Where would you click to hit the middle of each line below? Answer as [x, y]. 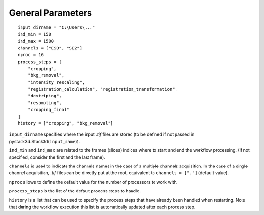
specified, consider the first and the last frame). [57, 157]
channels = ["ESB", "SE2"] [50, 48]
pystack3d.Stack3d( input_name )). [44, 141]
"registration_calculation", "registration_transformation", [103, 89]
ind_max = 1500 [36, 41]
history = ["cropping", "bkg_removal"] [66, 123]
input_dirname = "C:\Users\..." [56, 27]
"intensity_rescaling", [56, 82]
